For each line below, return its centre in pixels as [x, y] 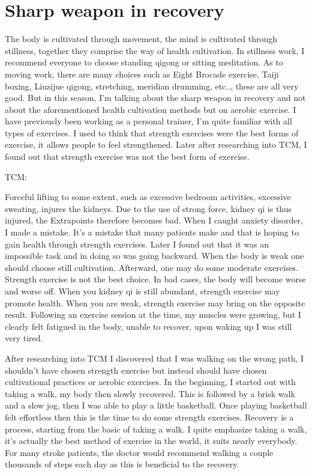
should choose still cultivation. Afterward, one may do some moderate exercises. [152, 267]
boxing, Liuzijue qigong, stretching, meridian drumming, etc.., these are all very [152, 86]
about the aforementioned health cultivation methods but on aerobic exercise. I [151, 109]
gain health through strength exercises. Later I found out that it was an [137, 244]
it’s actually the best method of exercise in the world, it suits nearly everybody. [151, 441]
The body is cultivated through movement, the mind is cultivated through [141, 39]
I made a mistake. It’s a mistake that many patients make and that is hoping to [152, 232]
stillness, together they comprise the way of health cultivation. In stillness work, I [155, 50]
